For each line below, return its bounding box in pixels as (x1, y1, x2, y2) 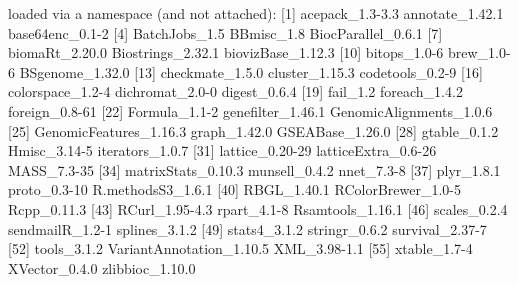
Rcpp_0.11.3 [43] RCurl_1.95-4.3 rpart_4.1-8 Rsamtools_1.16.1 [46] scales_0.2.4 (8, 198, 508, 219)
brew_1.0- (447, 42, 511, 63)
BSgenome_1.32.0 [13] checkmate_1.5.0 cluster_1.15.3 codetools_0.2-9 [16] (19, 61, 483, 82)
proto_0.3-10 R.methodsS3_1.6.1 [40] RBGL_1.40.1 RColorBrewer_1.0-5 (8, 179, 461, 200)
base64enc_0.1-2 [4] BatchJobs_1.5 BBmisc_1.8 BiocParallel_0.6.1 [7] (8, 22, 443, 43)
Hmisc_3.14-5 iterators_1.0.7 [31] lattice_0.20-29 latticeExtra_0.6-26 (8, 140, 437, 161)
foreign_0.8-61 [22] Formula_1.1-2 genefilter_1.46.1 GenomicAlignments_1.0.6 (8, 100, 493, 121)
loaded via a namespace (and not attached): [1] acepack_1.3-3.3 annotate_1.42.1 (8, 3, 504, 23)
